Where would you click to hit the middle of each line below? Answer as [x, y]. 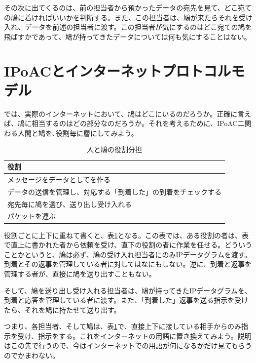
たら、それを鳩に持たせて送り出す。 [62, 309]
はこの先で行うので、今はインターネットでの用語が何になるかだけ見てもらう [128, 345]
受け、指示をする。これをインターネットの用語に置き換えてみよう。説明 [134, 336]
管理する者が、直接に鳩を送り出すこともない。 [80, 273]
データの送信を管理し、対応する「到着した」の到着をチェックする [114, 191]
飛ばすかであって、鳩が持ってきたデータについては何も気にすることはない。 [128, 36]
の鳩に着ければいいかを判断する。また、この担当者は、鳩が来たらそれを [121, 17]
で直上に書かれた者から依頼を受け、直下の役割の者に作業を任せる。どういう [128, 245]
